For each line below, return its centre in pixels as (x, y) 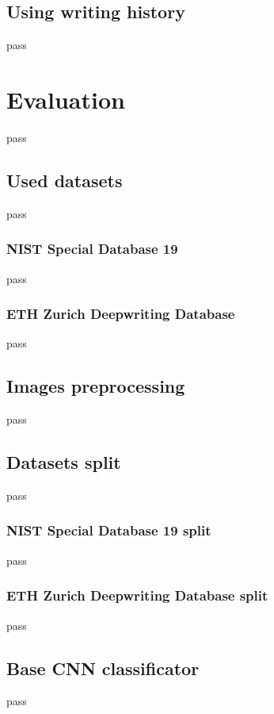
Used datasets (65, 180)
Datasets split (64, 462)
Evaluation (66, 99)
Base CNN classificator (103, 668)
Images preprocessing (96, 386)
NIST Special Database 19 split (109, 530)
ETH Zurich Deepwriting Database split (137, 595)
